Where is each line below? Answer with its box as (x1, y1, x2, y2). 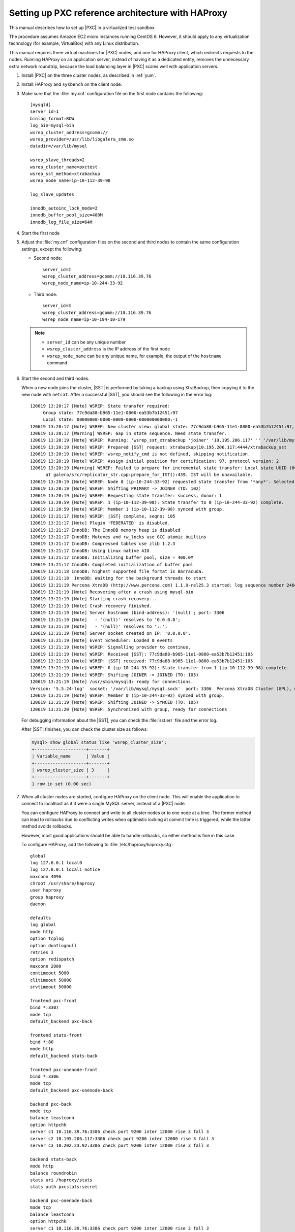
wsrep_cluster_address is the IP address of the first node (47, 346, 170, 352)
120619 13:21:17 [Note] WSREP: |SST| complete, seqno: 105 (30, 513, 176, 519)
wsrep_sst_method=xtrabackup (30, 171, 100, 176)
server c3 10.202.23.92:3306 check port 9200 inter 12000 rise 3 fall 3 (30, 1142, 209, 1148)
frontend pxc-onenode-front (30, 1067, 98, 1072)
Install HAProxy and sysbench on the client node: (21, 81, 122, 87)
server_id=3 (42, 303, 71, 308)
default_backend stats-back (30, 1053, 98, 1059)
